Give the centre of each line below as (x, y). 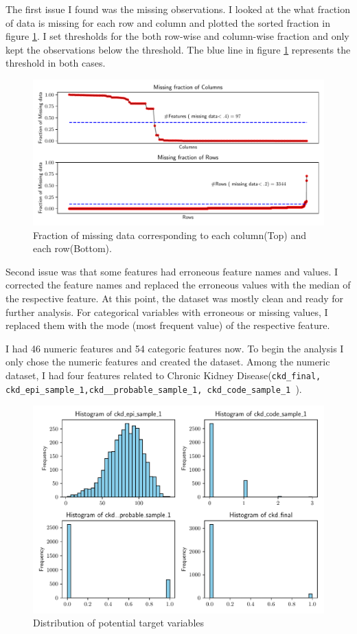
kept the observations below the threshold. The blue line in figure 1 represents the (178, 49)
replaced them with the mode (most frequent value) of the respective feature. (168, 325)
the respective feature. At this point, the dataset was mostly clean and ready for (175, 298)
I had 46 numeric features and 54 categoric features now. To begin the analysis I (175, 348)
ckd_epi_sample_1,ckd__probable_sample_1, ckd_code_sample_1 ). (154, 388)
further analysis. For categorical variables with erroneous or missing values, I (167, 312)
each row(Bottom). (72, 248)
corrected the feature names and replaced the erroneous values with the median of (178, 285)
